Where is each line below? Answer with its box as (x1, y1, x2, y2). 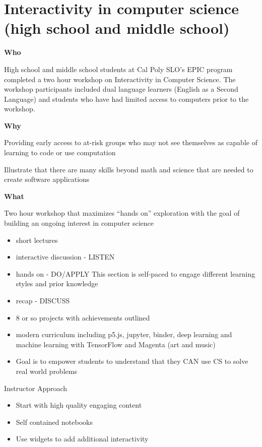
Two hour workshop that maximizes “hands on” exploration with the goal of (4, 208, 240, 218)
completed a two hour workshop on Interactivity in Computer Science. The (4, 74, 236, 84)
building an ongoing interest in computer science (4, 218, 154, 228)
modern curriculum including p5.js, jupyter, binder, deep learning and (16, 329, 232, 340)
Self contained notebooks (16, 416, 93, 427)
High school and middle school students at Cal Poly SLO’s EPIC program (4, 63, 233, 74)
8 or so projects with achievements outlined (16, 312, 150, 323)
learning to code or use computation (4, 147, 116, 158)
